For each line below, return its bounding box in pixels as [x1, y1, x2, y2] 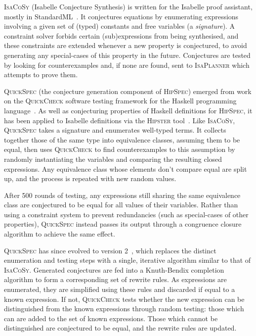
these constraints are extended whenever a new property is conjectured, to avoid [4, 40, 247, 50]
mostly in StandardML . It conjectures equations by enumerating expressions [4, 11, 239, 21]
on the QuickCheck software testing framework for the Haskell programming [4, 96, 237, 106]
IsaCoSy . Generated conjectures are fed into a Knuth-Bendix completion [4, 264, 224, 275]
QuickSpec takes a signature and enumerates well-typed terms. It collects [4, 125, 226, 135]
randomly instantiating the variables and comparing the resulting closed [4, 153, 222, 164]
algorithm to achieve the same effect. [4, 229, 115, 239]
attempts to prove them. [4, 69, 78, 80]
